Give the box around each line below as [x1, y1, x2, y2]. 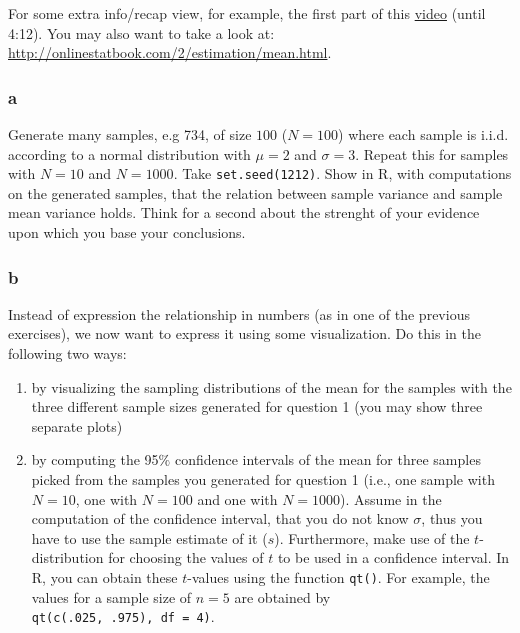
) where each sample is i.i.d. [338, 124, 509, 144]
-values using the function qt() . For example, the [187, 566, 490, 587]
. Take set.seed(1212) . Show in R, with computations [173, 163, 512, 184]
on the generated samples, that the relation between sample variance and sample [8, 182, 503, 203]
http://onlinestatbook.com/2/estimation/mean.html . [8, 42, 332, 63]
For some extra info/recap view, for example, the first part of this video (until [8, 3, 486, 23]
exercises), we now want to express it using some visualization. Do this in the [8, 323, 481, 344]
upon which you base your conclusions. [8, 222, 246, 243]
